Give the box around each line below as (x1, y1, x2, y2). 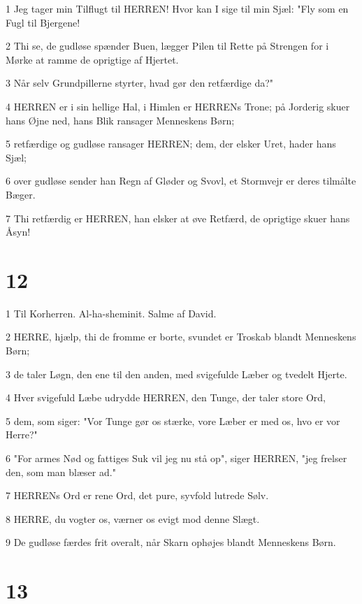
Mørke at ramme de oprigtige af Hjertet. (6, 52, 179, 66)
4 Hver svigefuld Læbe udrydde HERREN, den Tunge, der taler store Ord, (6, 390, 326, 405)
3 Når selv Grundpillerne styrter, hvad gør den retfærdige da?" (6, 75, 274, 90)
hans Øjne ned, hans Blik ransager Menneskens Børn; (6, 113, 235, 127)
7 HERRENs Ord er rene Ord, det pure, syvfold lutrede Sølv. (6, 488, 269, 503)
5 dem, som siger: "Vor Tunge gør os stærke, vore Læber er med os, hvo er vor (6, 413, 340, 428)
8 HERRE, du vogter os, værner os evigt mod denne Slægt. (6, 511, 260, 526)
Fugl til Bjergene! (6, 15, 80, 29)
